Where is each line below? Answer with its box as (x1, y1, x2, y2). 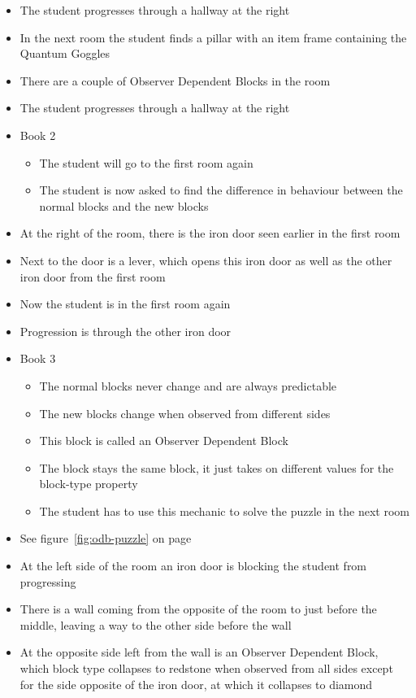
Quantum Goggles (19, 45, 110, 62)
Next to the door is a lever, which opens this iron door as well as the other (19, 251, 392, 268)
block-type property (39, 475, 138, 492)
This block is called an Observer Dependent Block (39, 432, 288, 449)
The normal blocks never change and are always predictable (39, 377, 337, 394)
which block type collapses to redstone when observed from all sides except (19, 660, 393, 677)
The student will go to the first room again (39, 154, 253, 171)
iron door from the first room (19, 268, 166, 285)
